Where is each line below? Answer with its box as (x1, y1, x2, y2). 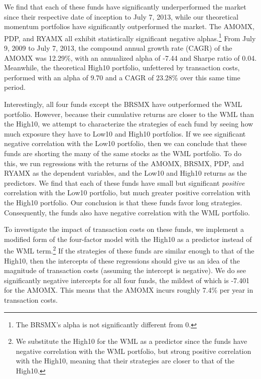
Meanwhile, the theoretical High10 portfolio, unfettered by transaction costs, (4, 62, 240, 73)
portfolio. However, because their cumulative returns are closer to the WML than (4, 108, 254, 119)
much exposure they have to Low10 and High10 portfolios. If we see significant (4, 128, 246, 139)
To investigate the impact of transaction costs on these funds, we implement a (4, 224, 244, 234)
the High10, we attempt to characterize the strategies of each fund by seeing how (4, 118, 253, 129)
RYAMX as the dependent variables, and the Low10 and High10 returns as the (4, 168, 247, 178)
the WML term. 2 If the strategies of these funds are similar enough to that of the (4, 244, 254, 256)
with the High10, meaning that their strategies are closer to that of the (16, 355, 234, 366)
